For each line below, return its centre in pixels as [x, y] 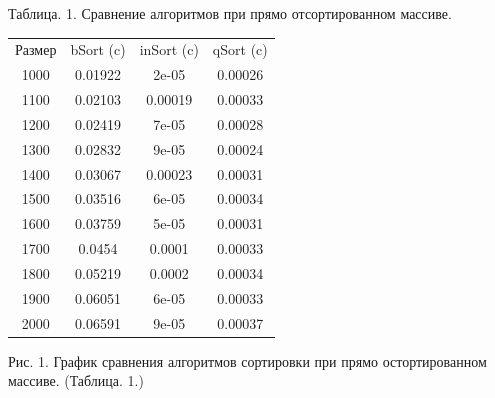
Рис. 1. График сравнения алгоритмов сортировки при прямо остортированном [247, 360]
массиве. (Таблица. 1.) [76, 380]
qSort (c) [240, 49]
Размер [36, 49]
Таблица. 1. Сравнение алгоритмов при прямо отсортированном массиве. [230, 13]
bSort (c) [98, 49]
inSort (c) [169, 49]
